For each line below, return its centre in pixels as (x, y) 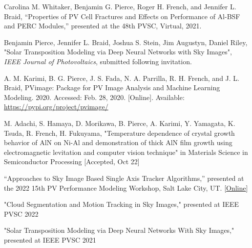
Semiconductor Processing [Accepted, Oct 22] (72, 161)
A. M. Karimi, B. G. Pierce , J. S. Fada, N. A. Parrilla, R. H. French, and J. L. (122, 78)
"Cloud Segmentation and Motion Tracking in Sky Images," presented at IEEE (122, 204)
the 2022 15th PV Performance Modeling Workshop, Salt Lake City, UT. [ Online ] (126, 187)
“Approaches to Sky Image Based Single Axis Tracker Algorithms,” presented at (124, 178)
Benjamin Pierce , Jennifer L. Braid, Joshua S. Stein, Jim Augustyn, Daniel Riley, (126, 42)
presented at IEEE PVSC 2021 (50, 239)
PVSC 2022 (21, 213)
